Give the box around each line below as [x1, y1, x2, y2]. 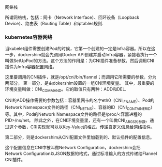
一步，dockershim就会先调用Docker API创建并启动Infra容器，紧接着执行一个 [5, 52, 158, 58]
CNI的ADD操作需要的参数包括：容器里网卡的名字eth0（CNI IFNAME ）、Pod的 [5, 97, 155, 104]
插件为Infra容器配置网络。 [5, 64, 57, 70]
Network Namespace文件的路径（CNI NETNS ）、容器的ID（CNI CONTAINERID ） [5, 104, 155, 111]
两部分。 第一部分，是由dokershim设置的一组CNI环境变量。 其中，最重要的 [5, 80, 155, 86]
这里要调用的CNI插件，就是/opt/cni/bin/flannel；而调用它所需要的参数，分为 [5, 74, 157, 80]
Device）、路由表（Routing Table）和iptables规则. [5, 21, 103, 26]
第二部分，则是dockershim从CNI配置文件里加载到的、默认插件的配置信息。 [5, 135, 155, 140]
